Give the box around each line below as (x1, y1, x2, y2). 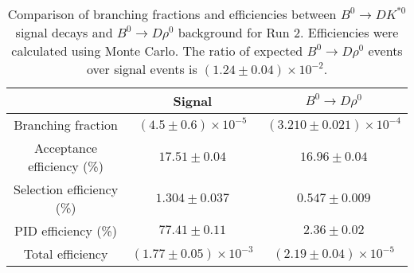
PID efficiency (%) (14, 221, 117, 240)
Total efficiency (23, 244, 108, 263)
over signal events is (86, 60, 197, 78)
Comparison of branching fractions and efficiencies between (7, 5, 337, 23)
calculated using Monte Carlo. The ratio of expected (11, 41, 303, 60)
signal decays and (15, 23, 113, 41)
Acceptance (34, 138, 98, 157)
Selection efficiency (14, 180, 119, 198)
